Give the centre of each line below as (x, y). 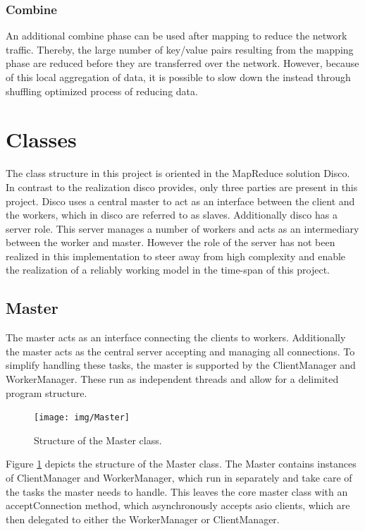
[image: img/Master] (82, 418)
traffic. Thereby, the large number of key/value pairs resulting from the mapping (180, 49)
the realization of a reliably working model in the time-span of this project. (168, 270)
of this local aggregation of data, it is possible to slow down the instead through (178, 77)
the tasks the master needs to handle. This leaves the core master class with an (177, 491)
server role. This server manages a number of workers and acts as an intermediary (182, 228)
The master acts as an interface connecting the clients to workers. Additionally (176, 337)
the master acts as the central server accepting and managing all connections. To (180, 351)
